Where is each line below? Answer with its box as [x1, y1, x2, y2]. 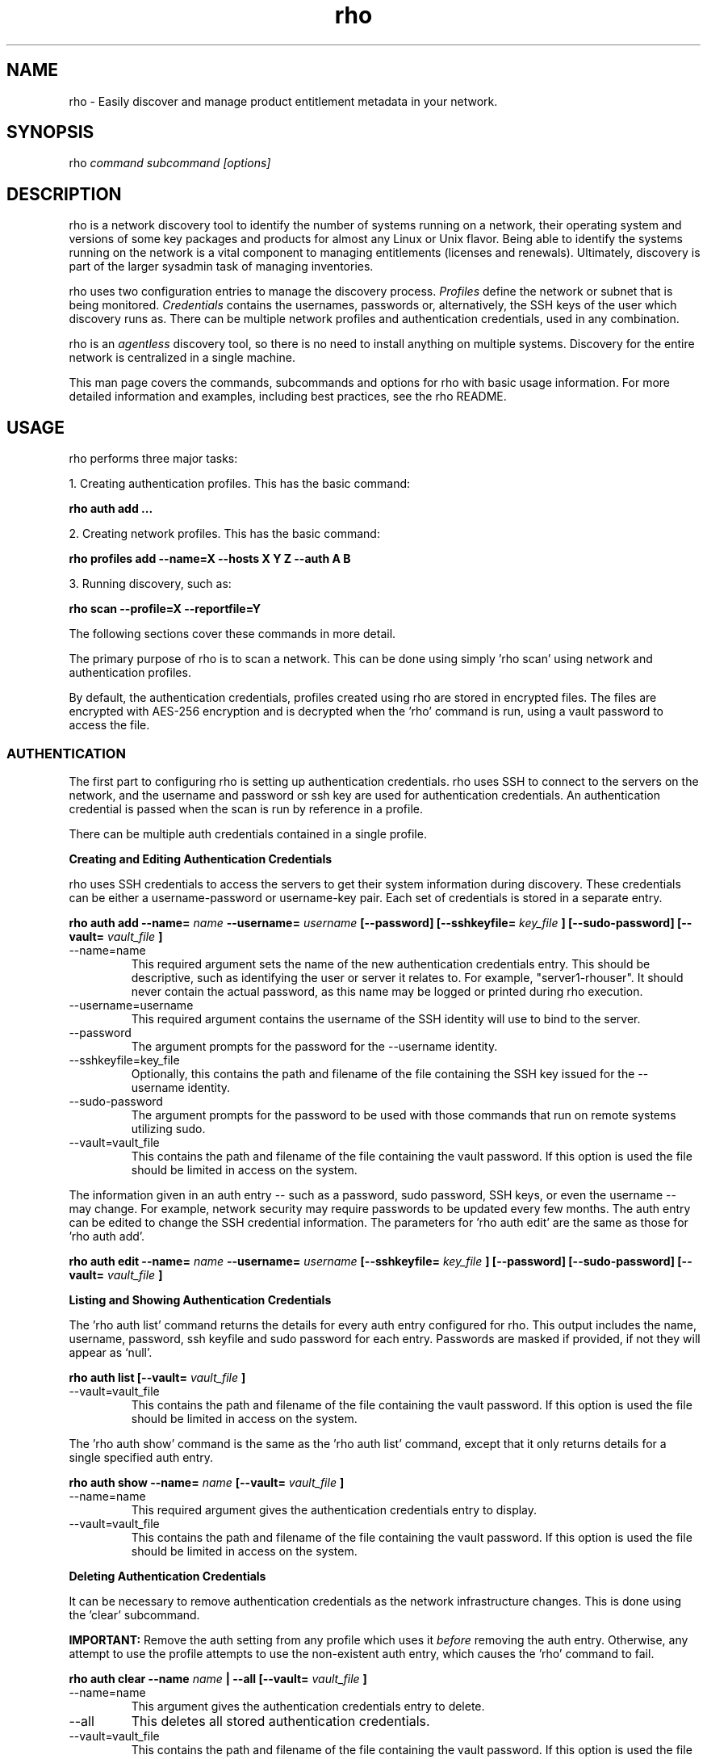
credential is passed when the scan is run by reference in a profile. [69, 801, 423, 816]
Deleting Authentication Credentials [69, 1568, 266, 1583]
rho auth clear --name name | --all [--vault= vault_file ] [69, 1671, 367, 1686]
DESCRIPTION [6, 183, 122, 204]
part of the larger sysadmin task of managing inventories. [69, 259, 374, 274]
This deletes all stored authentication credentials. [131, 1712, 430, 1729]
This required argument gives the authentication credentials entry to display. [131, 1502, 538, 1517]
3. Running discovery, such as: [69, 577, 232, 591]
